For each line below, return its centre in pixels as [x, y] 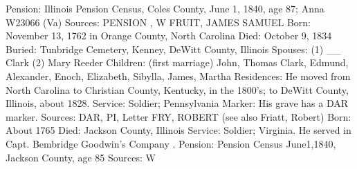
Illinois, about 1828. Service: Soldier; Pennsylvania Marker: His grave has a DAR [177, 103]
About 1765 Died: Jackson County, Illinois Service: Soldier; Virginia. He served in [178, 130]
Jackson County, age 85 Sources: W [81, 157]
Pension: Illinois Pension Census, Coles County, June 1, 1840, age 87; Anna [165, 8]
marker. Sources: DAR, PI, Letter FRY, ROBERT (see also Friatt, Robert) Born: [178, 116]
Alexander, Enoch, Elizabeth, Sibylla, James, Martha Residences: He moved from [178, 76]
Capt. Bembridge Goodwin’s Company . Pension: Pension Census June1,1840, [171, 143]
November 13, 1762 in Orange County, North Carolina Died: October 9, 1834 [169, 36]
